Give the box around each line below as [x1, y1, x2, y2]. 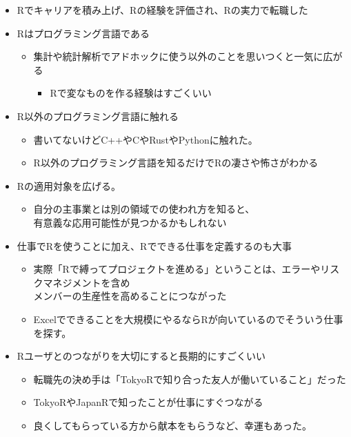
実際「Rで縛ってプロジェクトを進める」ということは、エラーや [33, 262, 321, 276]
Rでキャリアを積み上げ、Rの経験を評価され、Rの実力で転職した [17, 3, 308, 17]
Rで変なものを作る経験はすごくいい [50, 86, 212, 100]
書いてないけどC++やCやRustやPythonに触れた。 [33, 132, 258, 146]
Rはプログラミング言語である [17, 26, 150, 40]
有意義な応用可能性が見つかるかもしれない [33, 215, 227, 229]
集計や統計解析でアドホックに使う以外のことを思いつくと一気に [33, 49, 323, 64]
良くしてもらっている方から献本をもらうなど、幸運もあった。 [33, 418, 312, 432]
